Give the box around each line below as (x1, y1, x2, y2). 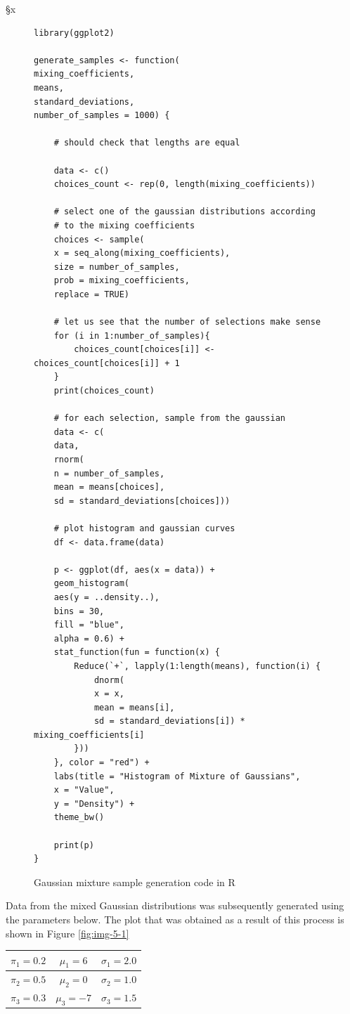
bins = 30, (53, 606, 105, 616)
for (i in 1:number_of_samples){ (53, 330, 210, 341)
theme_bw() (53, 812, 105, 823)
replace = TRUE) (53, 289, 130, 299)
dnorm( (93, 675, 124, 685)
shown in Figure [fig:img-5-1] (6, 925, 129, 940)
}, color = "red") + (53, 758, 150, 768)
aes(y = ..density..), (53, 592, 160, 602)
